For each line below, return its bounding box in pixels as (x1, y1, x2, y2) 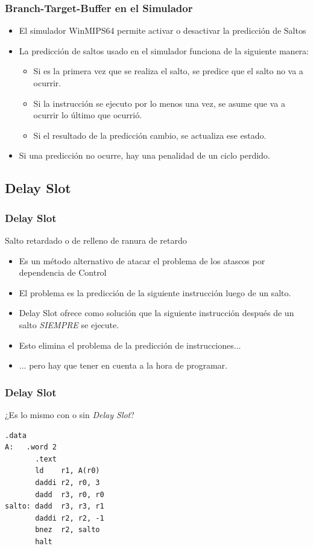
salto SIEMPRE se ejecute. (19, 318, 119, 331)
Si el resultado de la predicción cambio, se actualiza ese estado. (33, 129, 267, 141)
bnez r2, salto (35, 525, 100, 535)
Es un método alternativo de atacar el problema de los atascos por (19, 254, 265, 267)
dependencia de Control (19, 266, 107, 279)
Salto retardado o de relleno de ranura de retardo (5, 233, 187, 246)
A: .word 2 (5, 443, 57, 452)
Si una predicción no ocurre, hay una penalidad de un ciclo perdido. (19, 149, 270, 162)
